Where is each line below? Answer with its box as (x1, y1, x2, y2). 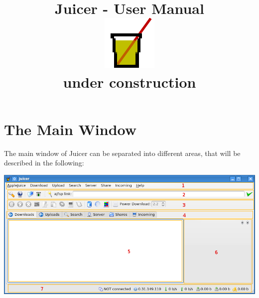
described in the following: (4, 157, 84, 168)
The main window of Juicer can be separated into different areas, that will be (4, 148, 241, 158)
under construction (63, 71, 196, 92)
